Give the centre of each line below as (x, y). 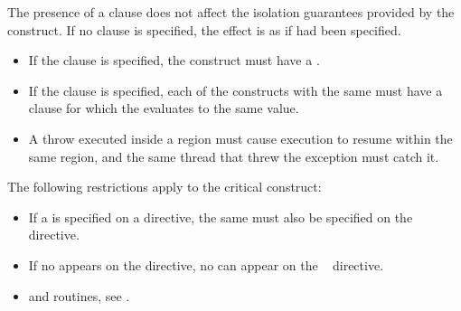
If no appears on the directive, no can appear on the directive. (206, 264)
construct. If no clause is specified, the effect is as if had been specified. (204, 29)
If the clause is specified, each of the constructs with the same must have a (235, 90)
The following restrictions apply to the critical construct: (165, 187)
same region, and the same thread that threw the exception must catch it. (234, 156)
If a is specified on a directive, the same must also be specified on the (221, 217)
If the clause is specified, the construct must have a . (174, 60)
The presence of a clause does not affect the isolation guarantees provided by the (231, 12)
